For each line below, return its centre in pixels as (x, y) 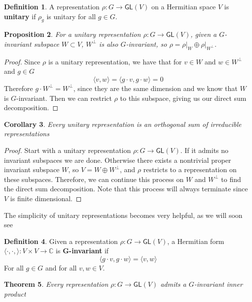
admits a (173, 284)
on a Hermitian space (183, 6)
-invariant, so (146, 44)
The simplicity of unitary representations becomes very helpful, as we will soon (123, 215)
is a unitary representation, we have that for (115, 61)
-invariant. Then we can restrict (64, 98)
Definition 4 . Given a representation (61, 241)
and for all (61, 267)
